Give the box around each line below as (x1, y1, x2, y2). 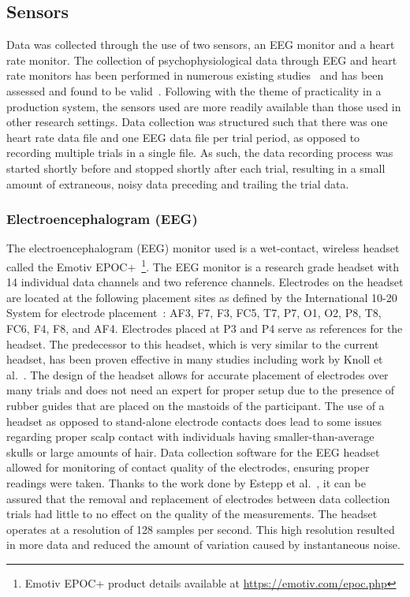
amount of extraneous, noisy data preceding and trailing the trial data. (6, 175, 349, 192)
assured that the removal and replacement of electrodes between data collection (6, 490, 390, 506)
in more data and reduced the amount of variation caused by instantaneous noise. (6, 536, 401, 553)
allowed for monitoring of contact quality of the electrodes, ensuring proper (6, 459, 370, 476)
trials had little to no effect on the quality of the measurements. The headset (6, 506, 378, 522)
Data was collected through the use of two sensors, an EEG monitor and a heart (6, 36, 395, 53)
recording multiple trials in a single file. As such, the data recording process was (6, 144, 393, 161)
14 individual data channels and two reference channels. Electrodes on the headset (6, 274, 404, 290)
